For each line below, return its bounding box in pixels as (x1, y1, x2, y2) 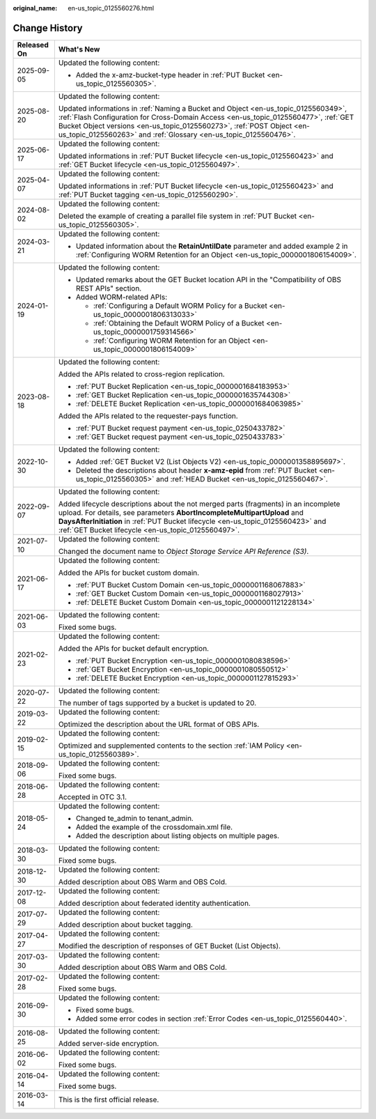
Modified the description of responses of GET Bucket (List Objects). (58, 941, 281, 950)
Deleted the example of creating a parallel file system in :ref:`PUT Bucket (58, 211, 297, 221)
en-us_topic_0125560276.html (68, 4, 155, 12)
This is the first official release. (58, 1095, 159, 1104)
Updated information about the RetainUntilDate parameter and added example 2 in (75, 241, 348, 251)
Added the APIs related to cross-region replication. (58, 369, 226, 379)
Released (17, 40, 49, 49)
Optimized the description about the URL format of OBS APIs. (58, 719, 260, 729)
